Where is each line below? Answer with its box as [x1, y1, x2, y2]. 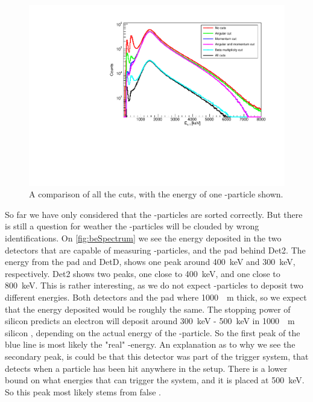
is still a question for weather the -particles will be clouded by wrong [5, 220, 259, 232]
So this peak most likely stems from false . [5, 385, 161, 398]
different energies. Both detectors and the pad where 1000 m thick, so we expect [5, 291, 307, 303]
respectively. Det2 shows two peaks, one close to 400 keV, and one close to [5, 267, 280, 279]
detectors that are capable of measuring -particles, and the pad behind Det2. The [5, 243, 306, 256]
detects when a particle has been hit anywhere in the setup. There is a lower [5, 362, 288, 374]
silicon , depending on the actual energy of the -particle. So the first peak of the [5, 326, 300, 339]
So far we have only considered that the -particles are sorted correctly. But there [5, 208, 303, 220]
